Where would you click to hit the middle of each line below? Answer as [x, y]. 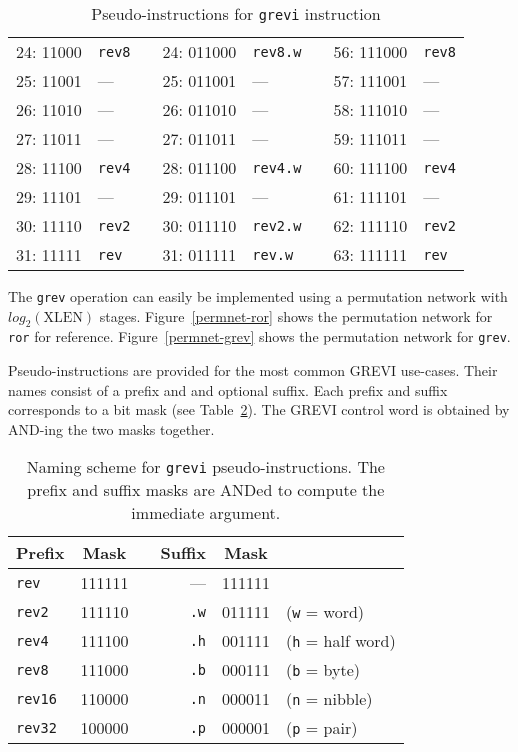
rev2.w [277, 225]
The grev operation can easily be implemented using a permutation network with [258, 296]
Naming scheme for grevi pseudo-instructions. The [205, 467]
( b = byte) [323, 670]
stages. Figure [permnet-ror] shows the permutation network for [296, 315]
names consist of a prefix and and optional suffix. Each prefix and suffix [228, 389]
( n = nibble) [329, 699]
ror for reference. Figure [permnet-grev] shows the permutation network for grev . [259, 336]
